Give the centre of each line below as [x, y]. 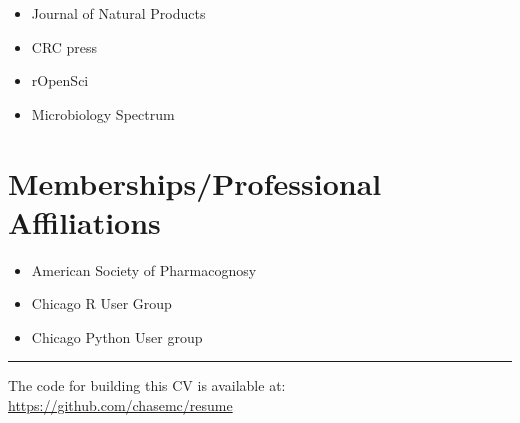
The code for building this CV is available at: [147, 385]
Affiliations [84, 221]
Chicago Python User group [117, 336]
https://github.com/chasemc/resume [120, 405]
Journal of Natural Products [118, 13]
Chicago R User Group [101, 303]
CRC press [64, 46]
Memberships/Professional [195, 182]
